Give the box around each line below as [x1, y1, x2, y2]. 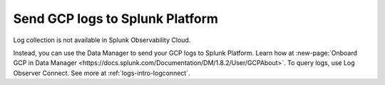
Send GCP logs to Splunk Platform [13, 11, 219, 26]
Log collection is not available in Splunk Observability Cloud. [13, 36, 191, 44]
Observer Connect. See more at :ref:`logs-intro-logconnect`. [13, 69, 190, 77]
